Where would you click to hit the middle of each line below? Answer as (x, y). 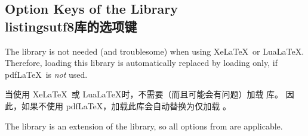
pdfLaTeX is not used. (46, 74)
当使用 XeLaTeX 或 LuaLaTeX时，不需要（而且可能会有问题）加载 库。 (144, 94)
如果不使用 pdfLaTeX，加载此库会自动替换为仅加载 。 (126, 105)
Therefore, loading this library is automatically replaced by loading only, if (141, 63)
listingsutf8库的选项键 (71, 26)
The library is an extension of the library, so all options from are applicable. (144, 126)
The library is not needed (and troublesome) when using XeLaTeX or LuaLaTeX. (155, 51)
